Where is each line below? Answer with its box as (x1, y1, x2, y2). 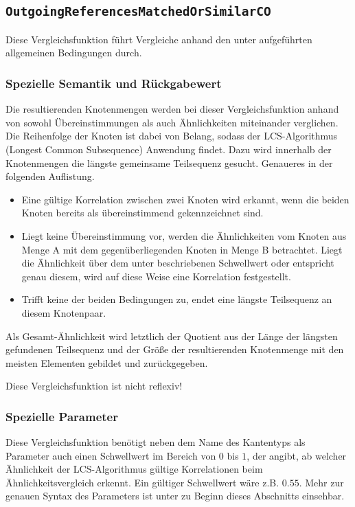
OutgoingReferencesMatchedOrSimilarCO (5, 4, 271, 19)
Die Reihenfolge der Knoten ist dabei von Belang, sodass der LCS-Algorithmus (5, 128, 338, 143)
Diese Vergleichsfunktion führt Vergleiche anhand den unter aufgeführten (5, 32, 312, 46)
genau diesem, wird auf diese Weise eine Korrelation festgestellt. (21, 269, 291, 283)
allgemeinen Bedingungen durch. (5, 45, 142, 60)
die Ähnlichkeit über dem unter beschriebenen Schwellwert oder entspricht (21, 256, 334, 270)
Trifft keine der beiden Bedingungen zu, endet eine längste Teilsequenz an (21, 292, 332, 306)
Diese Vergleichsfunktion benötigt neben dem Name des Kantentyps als (5, 435, 306, 449)
